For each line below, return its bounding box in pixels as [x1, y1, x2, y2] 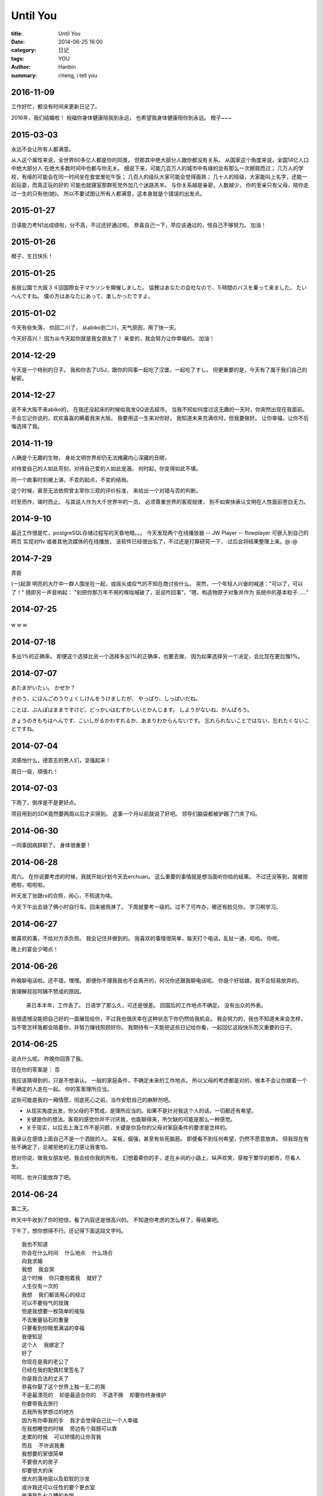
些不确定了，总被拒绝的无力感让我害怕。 [11, 1144, 111, 1151]
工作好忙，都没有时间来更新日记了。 [11, 103, 100, 110]
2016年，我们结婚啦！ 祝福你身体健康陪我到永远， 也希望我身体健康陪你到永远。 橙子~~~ [11, 114, 232, 121]
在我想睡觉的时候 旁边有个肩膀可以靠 [22, 1425, 117, 1432]
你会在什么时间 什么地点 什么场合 [22, 1249, 113, 1256]
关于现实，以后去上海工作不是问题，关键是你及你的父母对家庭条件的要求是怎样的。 [26, 1124, 230, 1131]
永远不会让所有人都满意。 [11, 145, 74, 153]
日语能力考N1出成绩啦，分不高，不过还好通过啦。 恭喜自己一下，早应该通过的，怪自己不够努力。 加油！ [11, 221, 267, 229]
